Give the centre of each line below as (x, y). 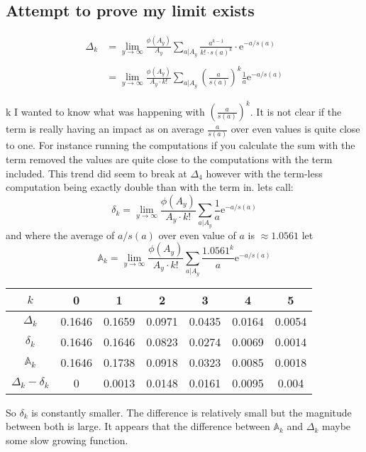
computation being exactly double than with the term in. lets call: (150, 187)
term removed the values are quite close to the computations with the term (169, 159)
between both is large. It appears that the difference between (138, 426)
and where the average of (60, 235)
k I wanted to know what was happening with (105, 111)
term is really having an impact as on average (105, 129)
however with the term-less (264, 173)
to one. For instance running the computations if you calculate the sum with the (181, 145)
